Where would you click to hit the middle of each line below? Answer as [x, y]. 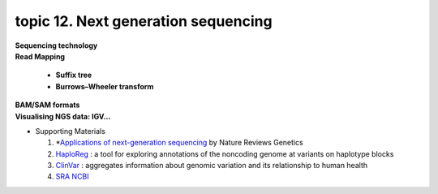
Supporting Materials [70, 131]
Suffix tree [74, 75]
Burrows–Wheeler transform [105, 86]
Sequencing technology [56, 45]
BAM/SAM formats [47, 105]
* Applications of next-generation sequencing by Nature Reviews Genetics [179, 143]
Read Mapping [40, 56]
